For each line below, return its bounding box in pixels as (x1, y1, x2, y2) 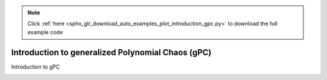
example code (27, 28, 63, 35)
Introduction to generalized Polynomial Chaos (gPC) (11, 47, 212, 57)
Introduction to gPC (11, 63, 60, 70)
